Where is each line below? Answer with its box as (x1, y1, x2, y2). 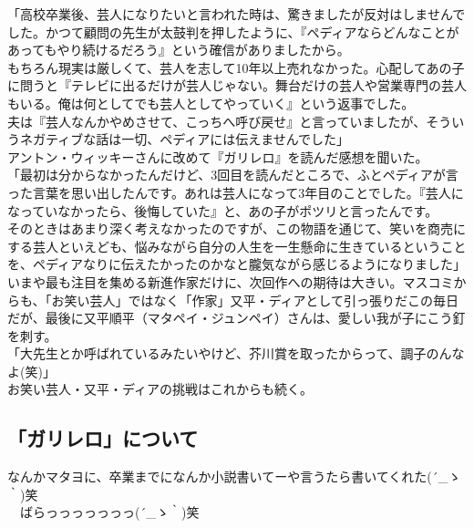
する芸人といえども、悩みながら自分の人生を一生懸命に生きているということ (7, 236, 467, 255)
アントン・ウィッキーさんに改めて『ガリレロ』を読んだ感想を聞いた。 (7, 147, 428, 166)
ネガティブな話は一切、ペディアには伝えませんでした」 (19, 129, 350, 149)
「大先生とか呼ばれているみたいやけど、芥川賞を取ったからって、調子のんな (7, 344, 465, 363)
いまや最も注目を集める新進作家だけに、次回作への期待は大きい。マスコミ (7, 272, 454, 291)
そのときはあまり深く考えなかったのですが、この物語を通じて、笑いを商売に (7, 219, 467, 238)
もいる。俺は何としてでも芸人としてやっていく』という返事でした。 (7, 93, 415, 112)
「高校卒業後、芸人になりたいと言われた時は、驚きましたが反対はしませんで (7, 5, 466, 23)
